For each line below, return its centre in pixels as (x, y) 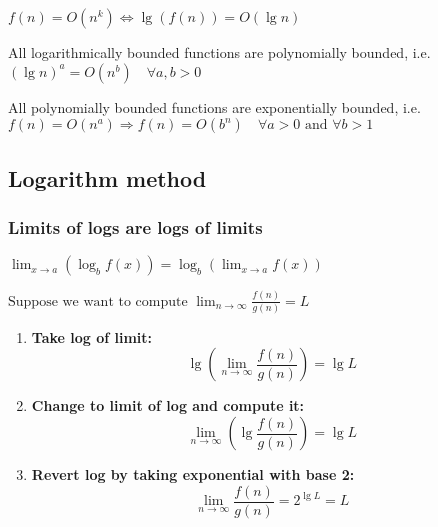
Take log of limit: (92, 336)
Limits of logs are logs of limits (135, 226)
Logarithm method (107, 177)
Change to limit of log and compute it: (168, 405)
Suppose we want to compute (98, 301)
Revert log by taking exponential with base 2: (193, 474)
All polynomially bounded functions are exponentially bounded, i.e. (214, 106)
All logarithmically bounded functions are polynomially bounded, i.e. (219, 52)
